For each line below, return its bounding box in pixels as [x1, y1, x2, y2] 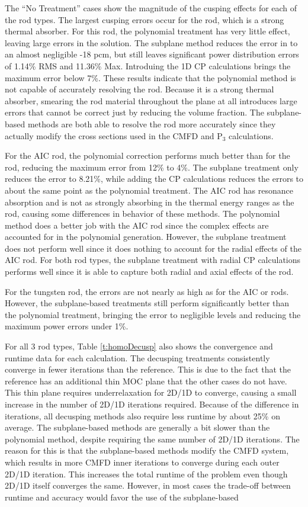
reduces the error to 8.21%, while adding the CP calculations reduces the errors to [5, 172, 304, 185]
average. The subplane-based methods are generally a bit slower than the [5, 421, 270, 434]
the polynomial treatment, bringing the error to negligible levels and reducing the [5, 308, 301, 320]
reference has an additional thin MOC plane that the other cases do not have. [5, 374, 287, 387]
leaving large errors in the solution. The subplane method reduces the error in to [5, 36, 298, 49]
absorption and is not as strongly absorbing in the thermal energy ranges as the [5, 195, 294, 208]
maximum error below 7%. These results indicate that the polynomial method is [5, 71, 296, 84]
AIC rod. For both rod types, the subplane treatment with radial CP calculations [5, 254, 301, 266]
